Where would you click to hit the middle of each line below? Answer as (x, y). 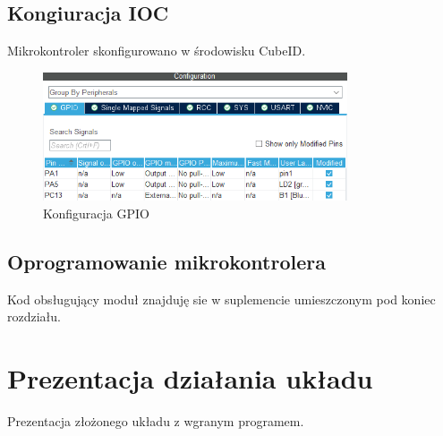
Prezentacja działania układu (190, 377)
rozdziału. (34, 316)
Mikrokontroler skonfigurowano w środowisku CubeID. (157, 51)
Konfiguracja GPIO (96, 213)
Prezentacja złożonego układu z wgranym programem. (156, 420)
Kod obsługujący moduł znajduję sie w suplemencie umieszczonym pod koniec (221, 299)
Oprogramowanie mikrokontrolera (166, 261)
